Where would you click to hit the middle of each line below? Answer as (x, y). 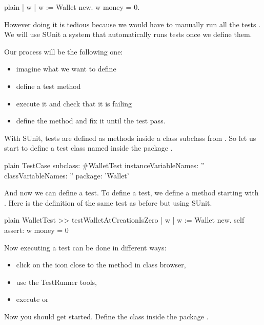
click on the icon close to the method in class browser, (101, 265)
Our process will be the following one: (64, 51)
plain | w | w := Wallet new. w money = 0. (72, 7)
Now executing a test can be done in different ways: (85, 247)
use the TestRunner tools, (56, 282)
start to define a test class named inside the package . (88, 148)
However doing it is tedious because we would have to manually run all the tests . (133, 24)
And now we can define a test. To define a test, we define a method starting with (131, 193)
